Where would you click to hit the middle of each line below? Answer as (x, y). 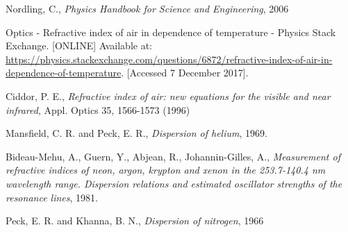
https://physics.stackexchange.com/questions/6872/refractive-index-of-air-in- (169, 59)
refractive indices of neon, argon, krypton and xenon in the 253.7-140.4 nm (166, 170)
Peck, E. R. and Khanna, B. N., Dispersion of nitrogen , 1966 (135, 221)
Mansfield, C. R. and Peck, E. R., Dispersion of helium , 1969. (136, 133)
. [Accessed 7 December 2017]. (185, 73)
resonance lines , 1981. (52, 197)
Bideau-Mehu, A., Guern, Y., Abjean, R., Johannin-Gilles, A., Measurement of (173, 156)
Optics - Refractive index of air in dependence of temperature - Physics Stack (171, 32)
